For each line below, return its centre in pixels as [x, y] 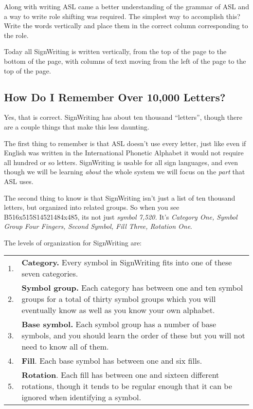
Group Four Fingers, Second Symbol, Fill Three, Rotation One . [98, 226]
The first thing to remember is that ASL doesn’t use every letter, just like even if [125, 143]
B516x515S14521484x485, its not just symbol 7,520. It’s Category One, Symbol [121, 216]
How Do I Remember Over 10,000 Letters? [115, 97]
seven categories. [50, 274]
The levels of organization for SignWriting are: [73, 242]
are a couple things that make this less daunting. [77, 126]
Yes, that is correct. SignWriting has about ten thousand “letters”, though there [123, 117]
